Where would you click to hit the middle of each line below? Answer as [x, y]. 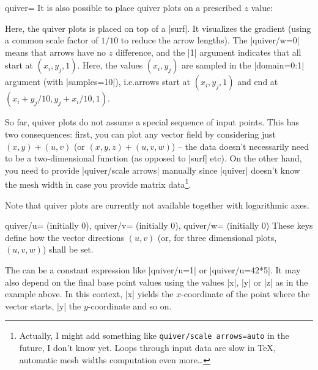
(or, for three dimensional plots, [217, 237]
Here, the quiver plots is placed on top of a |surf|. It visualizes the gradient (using [158, 28]
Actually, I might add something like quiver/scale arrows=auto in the [154, 335]
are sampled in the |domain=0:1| [243, 65]
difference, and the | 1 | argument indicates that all [208, 52]
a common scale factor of [52, 40]
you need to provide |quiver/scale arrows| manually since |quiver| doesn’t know [153, 170]
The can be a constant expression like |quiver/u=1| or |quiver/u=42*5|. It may [153, 269]
